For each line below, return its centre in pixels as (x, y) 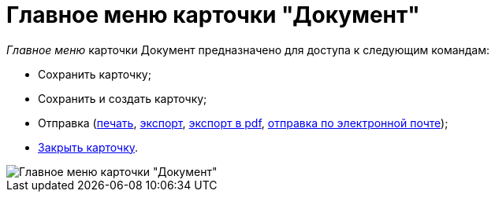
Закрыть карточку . (88, 147)
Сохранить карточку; (95, 74)
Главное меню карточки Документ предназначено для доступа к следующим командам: (248, 49)
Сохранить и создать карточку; (123, 98)
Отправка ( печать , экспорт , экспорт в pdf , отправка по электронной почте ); (243, 123)
